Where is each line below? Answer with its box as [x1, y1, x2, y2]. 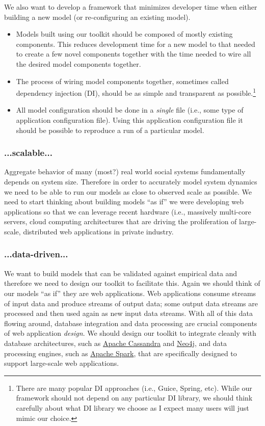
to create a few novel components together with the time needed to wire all [16, 48, 251, 59]
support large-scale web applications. [4, 358, 119, 368]
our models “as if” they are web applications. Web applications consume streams [4, 287, 256, 298]
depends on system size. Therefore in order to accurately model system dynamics [4, 176, 257, 187]
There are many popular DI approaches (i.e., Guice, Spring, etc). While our [16, 382, 252, 393]
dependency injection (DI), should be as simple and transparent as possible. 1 [16, 86, 256, 98]
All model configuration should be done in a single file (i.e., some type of [16, 104, 244, 115]
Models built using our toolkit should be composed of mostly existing [16, 29, 233, 39]
